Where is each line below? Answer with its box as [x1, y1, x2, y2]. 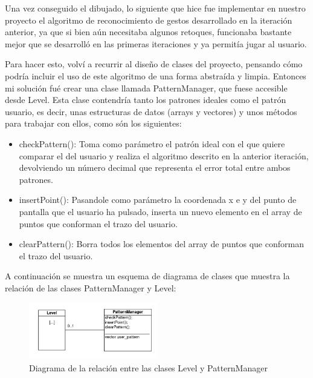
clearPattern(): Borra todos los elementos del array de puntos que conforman [19, 237, 304, 250]
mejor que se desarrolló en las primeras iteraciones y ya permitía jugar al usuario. [5, 37, 307, 50]
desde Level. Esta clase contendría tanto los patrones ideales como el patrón [5, 93, 286, 106]
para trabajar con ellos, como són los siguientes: [5, 117, 182, 130]
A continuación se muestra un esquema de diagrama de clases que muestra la [5, 270, 290, 282]
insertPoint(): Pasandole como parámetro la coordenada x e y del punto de [19, 193, 297, 206]
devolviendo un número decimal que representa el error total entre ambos [19, 161, 291, 174]
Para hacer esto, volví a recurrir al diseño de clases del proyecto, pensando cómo [5, 58, 303, 70]
